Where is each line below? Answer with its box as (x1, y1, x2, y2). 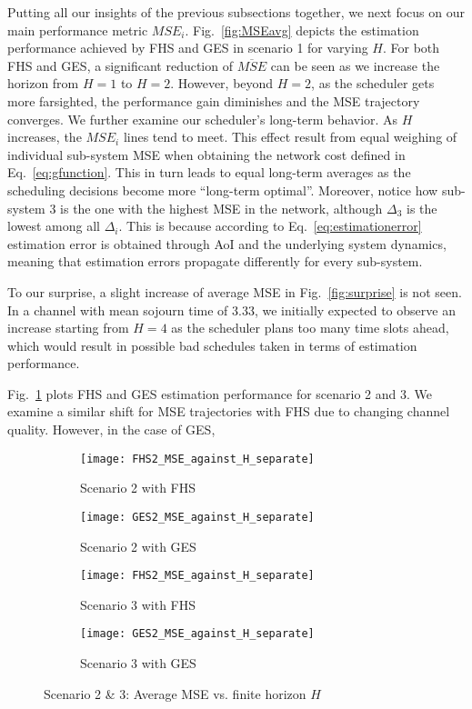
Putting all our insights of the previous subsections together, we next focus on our (7, 3, 465, 21)
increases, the (7, 127, 82, 146)
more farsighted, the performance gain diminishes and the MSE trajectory (7, 91, 420, 110)
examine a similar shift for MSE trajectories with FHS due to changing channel (7, 402, 450, 421)
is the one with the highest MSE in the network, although (60, 198, 383, 217)
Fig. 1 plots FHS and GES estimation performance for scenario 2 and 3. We (7, 384, 432, 403)
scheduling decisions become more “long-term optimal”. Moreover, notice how (7, 180, 438, 199)
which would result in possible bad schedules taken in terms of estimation (7, 335, 417, 354)
